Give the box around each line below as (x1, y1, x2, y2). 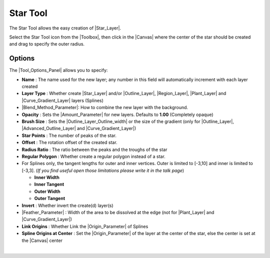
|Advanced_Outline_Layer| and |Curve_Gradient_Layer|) (21, 125, 136, 131)
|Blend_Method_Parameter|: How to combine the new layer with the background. (21, 104, 188, 110)
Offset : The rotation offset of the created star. (21, 139, 117, 145)
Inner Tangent (34, 181, 64, 187)
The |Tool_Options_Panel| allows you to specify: (9, 67, 108, 73)
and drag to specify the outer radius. (9, 41, 85, 47)
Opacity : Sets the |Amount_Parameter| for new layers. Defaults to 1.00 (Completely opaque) (21, 111, 213, 117)
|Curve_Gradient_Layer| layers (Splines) (21, 97, 103, 103)
